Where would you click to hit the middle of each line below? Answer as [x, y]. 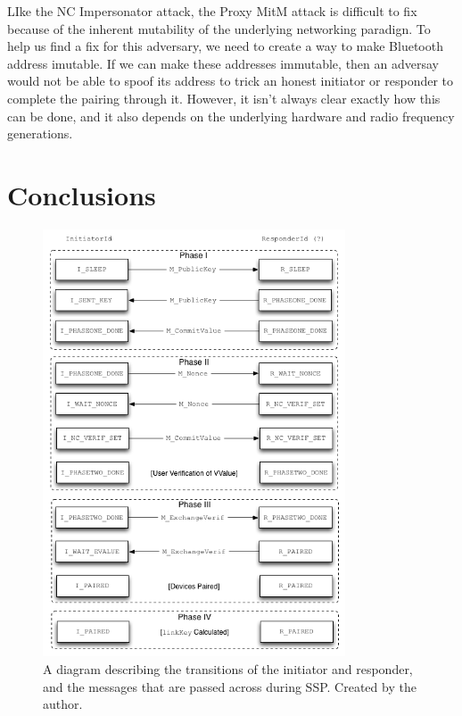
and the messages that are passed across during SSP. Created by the [230, 686]
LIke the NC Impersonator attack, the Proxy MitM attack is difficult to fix [212, 11]
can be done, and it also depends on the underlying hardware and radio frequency [231, 116]
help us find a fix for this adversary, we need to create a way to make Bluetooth [225, 46]
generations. [40, 133]
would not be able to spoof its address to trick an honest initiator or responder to [231, 81]
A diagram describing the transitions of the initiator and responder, [228, 669]
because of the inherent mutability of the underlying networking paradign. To [219, 28]
